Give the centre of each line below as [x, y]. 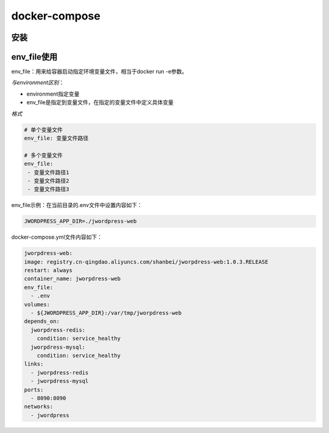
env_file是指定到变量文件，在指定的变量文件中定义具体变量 [100, 102]
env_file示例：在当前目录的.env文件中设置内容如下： [77, 205]
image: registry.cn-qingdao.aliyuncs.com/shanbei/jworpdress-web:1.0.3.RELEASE [146, 262]
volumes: [37, 304]
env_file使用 [34, 57]
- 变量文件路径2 [48, 181]
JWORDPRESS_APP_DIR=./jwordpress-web [80, 221]
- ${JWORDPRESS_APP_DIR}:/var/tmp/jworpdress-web [106, 313]
